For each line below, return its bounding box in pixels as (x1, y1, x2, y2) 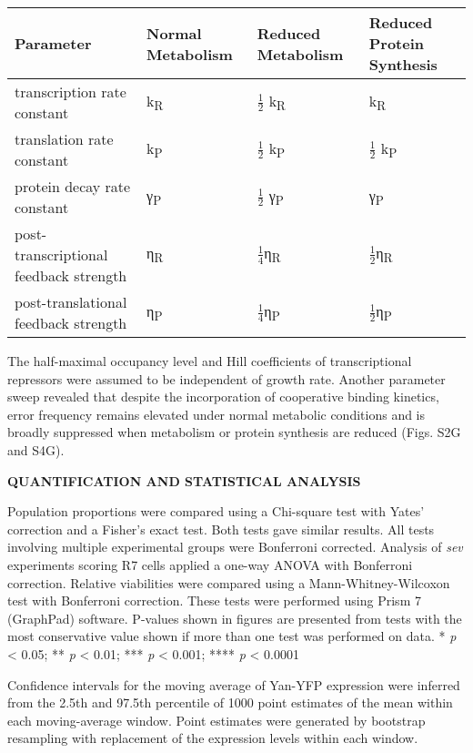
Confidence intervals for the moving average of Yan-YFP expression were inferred (7, 675, 460, 694)
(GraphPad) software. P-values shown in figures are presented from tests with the (7, 608, 462, 627)
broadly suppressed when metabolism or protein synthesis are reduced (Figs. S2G (7, 422, 461, 442)
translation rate (15, 128, 114, 149)
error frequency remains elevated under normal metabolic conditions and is (7, 404, 426, 423)
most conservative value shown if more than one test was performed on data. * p (7, 626, 457, 646)
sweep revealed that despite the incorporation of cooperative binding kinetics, (7, 387, 439, 406)
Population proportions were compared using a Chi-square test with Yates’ (7, 502, 425, 521)
